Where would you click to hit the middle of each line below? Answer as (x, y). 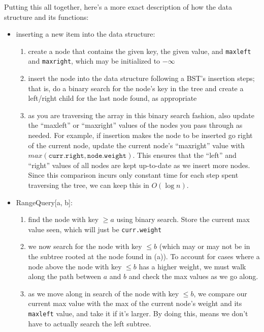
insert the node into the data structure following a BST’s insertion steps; (141, 78)
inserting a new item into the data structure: (86, 34)
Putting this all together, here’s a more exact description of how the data (118, 7)
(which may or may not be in (205, 246)
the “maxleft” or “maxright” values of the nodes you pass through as (135, 125)
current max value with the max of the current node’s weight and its (135, 303)
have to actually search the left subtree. (90, 323)
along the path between (65, 276)
